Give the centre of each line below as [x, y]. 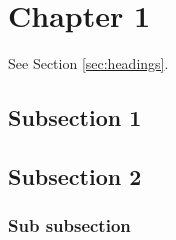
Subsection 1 [75, 117]
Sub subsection [69, 225]
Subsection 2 [75, 175]
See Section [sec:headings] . [88, 63]
